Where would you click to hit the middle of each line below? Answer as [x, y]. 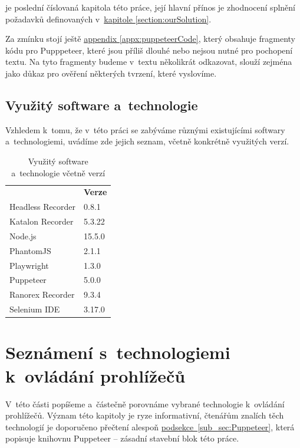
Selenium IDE [35, 309]
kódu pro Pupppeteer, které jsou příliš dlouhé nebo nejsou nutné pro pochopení [149, 50]
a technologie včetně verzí [58, 172]
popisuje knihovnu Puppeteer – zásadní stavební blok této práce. [122, 438]
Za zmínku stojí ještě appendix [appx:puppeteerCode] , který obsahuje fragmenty [150, 39]
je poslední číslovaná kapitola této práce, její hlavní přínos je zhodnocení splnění [150, 7]
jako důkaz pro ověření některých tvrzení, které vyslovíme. [111, 73]
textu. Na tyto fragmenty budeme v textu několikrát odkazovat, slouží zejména [149, 62]
